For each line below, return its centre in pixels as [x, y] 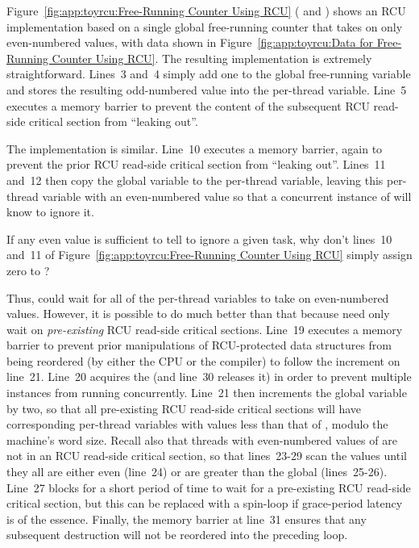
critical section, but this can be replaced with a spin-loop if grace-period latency [205, 503]
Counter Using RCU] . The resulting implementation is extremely [212, 58]
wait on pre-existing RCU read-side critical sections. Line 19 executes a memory [205, 329]
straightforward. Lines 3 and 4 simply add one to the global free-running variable [209, 74]
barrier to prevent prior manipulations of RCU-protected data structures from [199, 345]
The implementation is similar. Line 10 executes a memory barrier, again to [195, 148]
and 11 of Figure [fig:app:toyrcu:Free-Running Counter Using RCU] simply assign [209, 255]
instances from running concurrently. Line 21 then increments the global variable [207, 393]
